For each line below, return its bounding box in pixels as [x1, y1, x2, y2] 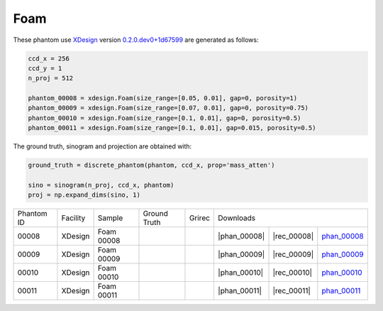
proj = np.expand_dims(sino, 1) [28, 191, 141, 199]
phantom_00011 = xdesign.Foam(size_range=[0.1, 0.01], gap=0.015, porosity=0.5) [28, 124, 316, 132]
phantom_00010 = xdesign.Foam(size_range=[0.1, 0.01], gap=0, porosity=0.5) [28, 114, 301, 122]
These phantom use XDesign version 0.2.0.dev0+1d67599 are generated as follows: [13, 36, 259, 44]
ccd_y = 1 [28, 64, 62, 72]
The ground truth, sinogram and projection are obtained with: [13, 142, 192, 151]
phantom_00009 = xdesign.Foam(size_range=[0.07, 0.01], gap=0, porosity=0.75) [28, 104, 309, 112]
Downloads [217, 213, 256, 223]
